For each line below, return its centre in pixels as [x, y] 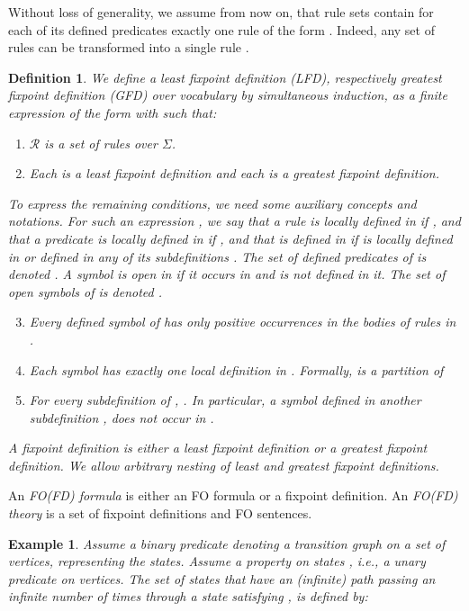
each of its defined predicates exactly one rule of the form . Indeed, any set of [221, 29]
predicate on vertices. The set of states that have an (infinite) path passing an [222, 578]
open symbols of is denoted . [86, 291]
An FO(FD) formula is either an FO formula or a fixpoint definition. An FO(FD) [233, 495]
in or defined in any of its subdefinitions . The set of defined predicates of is [217, 256]
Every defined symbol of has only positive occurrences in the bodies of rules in [243, 322]
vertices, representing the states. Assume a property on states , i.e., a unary [217, 561]
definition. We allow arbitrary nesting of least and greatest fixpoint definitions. [224, 465]
